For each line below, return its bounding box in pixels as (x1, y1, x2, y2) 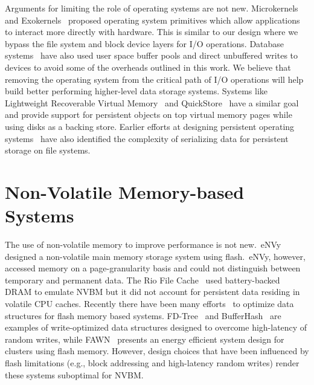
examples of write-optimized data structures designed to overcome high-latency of (5, 321, 307, 334)
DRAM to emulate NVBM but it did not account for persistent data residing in (5, 285, 300, 298)
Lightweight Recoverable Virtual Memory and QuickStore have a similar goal (5, 96, 299, 109)
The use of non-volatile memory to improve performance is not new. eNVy (5, 238, 281, 251)
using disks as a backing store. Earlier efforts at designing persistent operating (5, 120, 295, 132)
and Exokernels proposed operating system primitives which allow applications (5, 13, 300, 26)
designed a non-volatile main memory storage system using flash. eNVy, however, (5, 250, 306, 262)
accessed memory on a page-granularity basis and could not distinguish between (5, 262, 301, 274)
